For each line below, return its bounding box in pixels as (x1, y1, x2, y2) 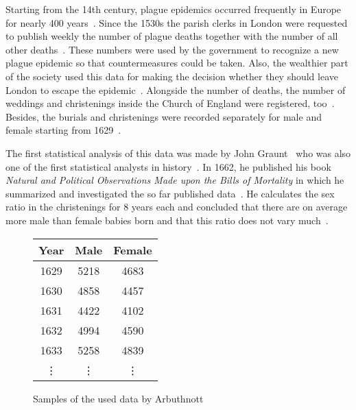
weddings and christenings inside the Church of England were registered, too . (5, 96, 335, 110)
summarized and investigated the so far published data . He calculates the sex (5, 186, 335, 200)
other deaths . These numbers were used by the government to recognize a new (5, 42, 339, 56)
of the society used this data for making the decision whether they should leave (5, 69, 339, 83)
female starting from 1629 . (5, 123, 121, 137)
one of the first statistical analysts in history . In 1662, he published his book (5, 159, 331, 173)
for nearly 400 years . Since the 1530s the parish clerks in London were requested (5, 15, 348, 29)
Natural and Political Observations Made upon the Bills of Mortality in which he (5, 173, 344, 187)
